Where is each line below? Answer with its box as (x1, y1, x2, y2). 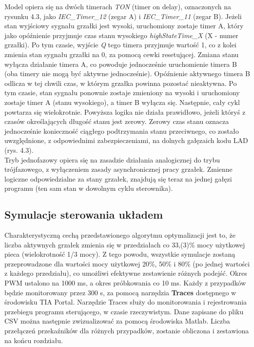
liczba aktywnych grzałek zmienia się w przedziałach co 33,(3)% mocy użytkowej (4, 239, 245, 249)
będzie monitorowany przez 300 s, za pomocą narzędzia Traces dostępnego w (4, 287, 236, 297)
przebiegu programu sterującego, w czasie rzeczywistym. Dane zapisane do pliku (4, 306, 244, 316)
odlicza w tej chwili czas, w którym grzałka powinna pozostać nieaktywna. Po (4, 78, 237, 88)
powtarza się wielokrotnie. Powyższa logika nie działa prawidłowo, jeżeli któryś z (4, 106, 246, 117)
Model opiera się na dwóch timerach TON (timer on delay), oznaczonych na (4, 1, 231, 11)
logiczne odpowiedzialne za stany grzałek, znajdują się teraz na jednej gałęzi (4, 173, 232, 184)
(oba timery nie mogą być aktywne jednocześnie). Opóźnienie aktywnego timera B (4, 68, 250, 79)
